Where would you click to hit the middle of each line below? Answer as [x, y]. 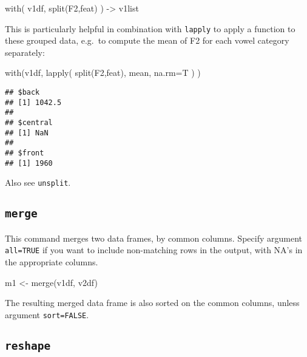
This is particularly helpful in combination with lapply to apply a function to [150, 28]
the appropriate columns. [52, 261]
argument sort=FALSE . [47, 314]
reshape [28, 345]
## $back [22, 93]
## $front [25, 153]
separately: [25, 52]
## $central [29, 123]
